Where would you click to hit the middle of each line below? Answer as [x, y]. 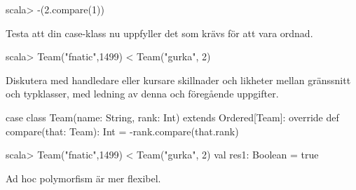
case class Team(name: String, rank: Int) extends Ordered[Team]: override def [172, 117]
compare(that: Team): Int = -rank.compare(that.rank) [122, 131]
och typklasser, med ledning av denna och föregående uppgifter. [142, 94]
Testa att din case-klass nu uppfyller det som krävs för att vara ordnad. [159, 33]
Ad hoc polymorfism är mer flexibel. [83, 178]
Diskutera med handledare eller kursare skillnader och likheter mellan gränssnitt [178, 80]
